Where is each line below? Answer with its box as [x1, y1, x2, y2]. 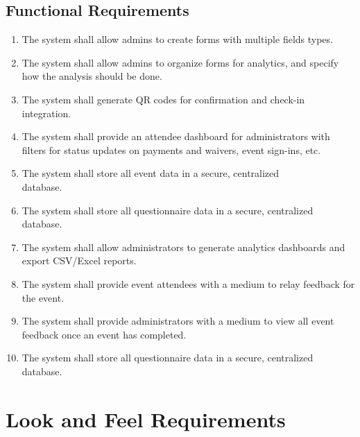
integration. [22, 105, 71, 120]
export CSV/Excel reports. [22, 253, 137, 268]
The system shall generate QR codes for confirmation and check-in [22, 92, 305, 106]
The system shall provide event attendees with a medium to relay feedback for [22, 276, 355, 291]
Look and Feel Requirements [6, 404, 286, 433]
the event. [22, 290, 65, 305]
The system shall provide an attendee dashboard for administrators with [22, 129, 330, 144]
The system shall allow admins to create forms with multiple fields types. [22, 32, 333, 46]
